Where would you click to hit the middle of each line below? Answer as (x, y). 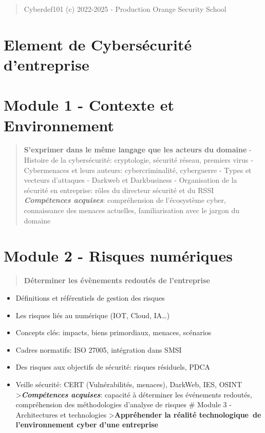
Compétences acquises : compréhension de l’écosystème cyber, (125, 200)
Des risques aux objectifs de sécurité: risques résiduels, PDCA (113, 367)
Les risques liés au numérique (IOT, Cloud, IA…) (93, 315)
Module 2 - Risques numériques (118, 256)
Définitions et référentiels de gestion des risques (90, 297)
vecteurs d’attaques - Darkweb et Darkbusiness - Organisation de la (130, 180)
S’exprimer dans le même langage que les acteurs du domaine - (138, 150)
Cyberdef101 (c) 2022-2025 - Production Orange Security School (125, 9)
